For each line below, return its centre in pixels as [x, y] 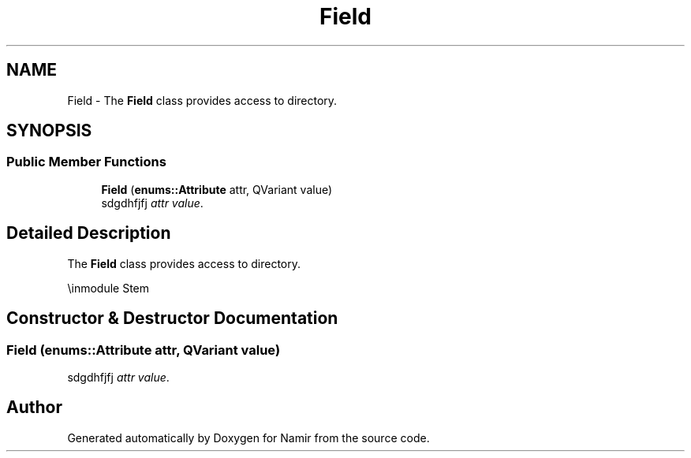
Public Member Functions [86, 162]
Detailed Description [89, 233]
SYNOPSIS [49, 131]
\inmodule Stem [108, 288]
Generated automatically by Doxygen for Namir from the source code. [248, 438]
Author [34, 408]
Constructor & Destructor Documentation [172, 318]
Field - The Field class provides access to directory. [202, 100]
